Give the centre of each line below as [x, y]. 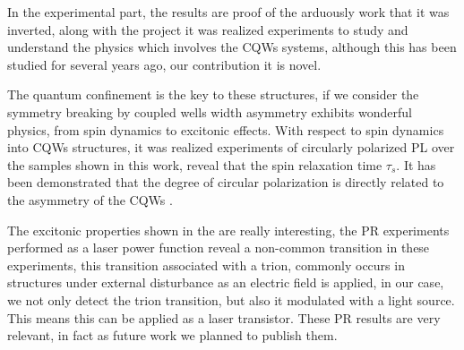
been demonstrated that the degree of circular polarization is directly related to [226, 182]
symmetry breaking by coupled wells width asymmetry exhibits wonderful [210, 111]
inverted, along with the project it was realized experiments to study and [208, 29]
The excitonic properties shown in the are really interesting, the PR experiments [228, 230]
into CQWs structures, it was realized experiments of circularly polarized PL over [231, 147]
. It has [416, 164]
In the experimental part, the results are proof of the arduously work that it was [228, 12]
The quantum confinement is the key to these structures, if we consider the [213, 94]
